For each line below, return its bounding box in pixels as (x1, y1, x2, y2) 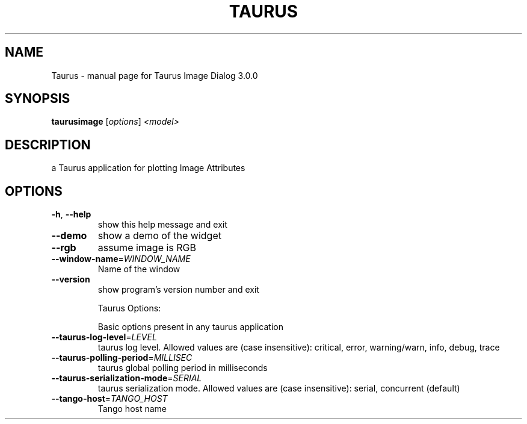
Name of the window (97, 264, 180, 275)
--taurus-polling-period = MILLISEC (51, 352, 193, 363)
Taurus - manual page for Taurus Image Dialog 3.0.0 (51, 70, 258, 81)
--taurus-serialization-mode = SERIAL (51, 373, 202, 384)
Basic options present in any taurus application (97, 322, 283, 332)
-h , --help (51, 209, 91, 220)
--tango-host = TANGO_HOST (51, 393, 168, 404)
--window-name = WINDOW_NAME (51, 254, 191, 264)
